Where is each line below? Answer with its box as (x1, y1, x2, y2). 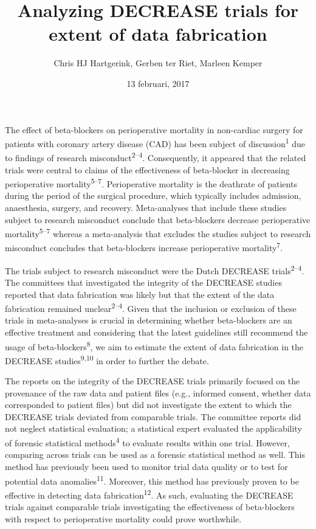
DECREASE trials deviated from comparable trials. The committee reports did (5, 410, 301, 423)
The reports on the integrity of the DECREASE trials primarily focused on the (5, 375, 300, 387)
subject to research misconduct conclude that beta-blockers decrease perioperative (5, 213, 311, 226)
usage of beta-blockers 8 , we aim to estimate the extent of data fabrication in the (5, 338, 304, 353)
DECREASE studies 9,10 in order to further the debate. (5, 352, 209, 367)
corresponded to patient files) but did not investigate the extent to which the (5, 398, 292, 411)
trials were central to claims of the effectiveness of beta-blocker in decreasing (5, 163, 290, 176)
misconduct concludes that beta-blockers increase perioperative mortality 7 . (5, 240, 283, 254)
